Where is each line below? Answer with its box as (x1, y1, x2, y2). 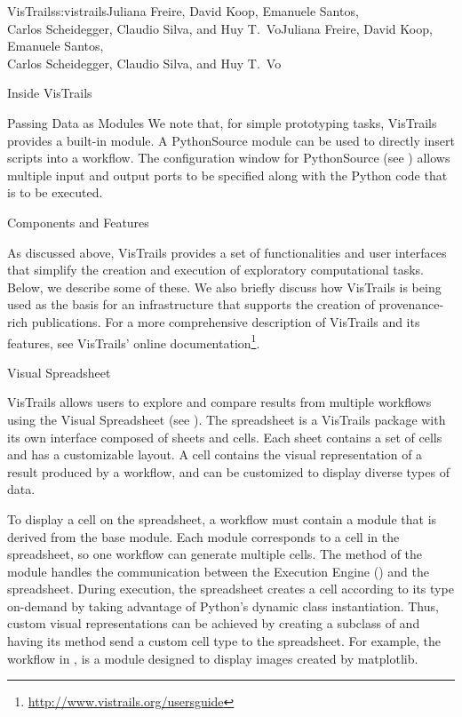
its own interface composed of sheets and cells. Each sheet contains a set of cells (7, 427, 442, 446)
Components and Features (7, 212, 149, 231)
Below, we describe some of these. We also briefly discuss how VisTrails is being (7, 277, 442, 296)
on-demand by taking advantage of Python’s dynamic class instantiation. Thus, (7, 596, 439, 615)
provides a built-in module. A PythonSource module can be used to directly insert (7, 131, 455, 149)
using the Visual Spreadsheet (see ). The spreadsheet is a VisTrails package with (7, 410, 446, 428)
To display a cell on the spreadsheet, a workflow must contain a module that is (7, 509, 437, 528)
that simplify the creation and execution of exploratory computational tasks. (7, 260, 424, 279)
